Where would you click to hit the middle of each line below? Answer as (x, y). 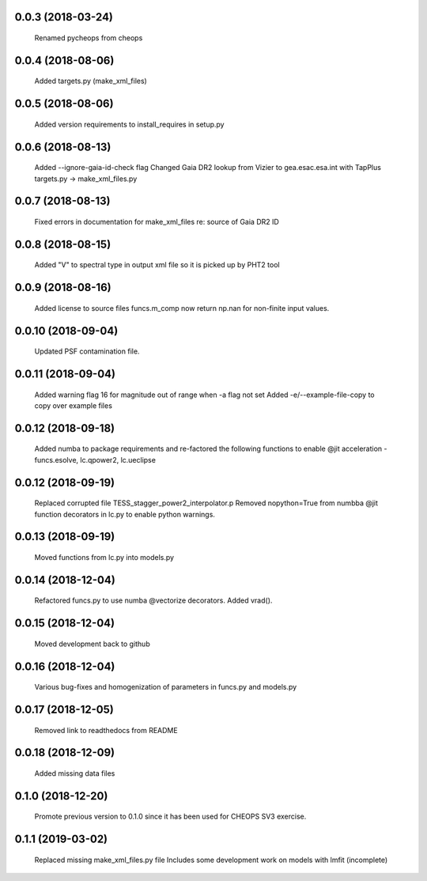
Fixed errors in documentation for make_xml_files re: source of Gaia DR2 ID (157, 222)
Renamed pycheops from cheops (89, 38)
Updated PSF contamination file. (87, 351)
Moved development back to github (92, 644)
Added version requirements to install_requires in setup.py (129, 124)
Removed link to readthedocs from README (106, 730)
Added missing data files (75, 773)
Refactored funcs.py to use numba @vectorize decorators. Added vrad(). (153, 600)
